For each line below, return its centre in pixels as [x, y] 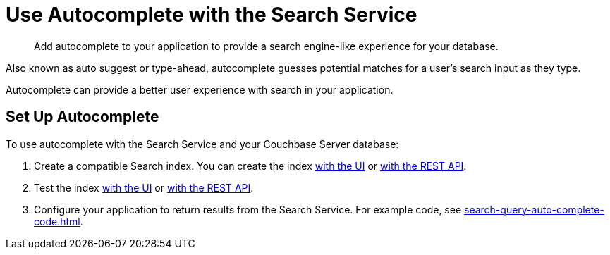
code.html [57, 221]
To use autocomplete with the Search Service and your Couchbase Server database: [202, 144]
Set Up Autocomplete [83, 117]
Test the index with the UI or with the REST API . [144, 187]
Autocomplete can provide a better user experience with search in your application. [200, 89]
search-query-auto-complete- [534, 209]
